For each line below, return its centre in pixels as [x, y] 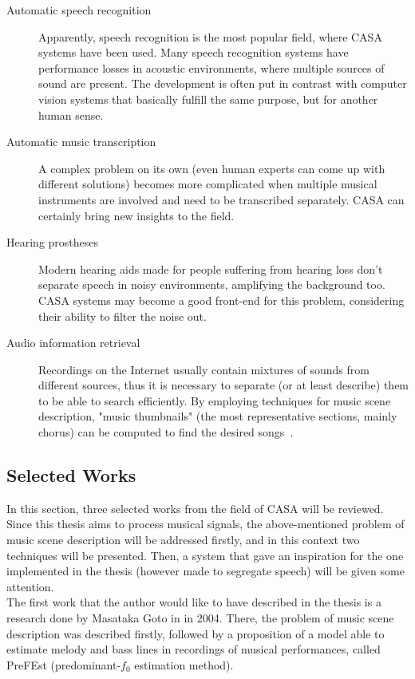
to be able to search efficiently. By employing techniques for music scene [215, 400]
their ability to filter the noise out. [123, 316]
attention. [30, 586]
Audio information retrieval [73, 343]
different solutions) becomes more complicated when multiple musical [208, 184]
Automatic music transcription [81, 142]
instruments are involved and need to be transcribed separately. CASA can [221, 199]
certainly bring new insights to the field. [136, 215]
